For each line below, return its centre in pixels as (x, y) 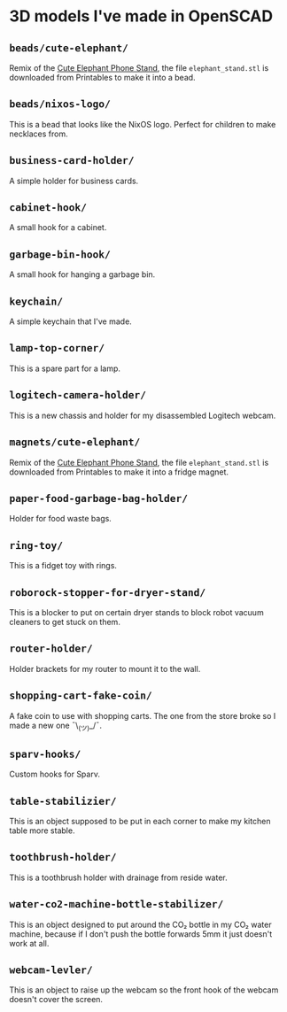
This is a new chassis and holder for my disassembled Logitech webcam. (143, 415)
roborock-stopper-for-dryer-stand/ (108, 592)
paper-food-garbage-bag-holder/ (99, 498)
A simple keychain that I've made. (71, 321)
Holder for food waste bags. (61, 519)
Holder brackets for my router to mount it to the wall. (105, 668)
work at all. (29, 943)
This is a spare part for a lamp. (65, 368)
